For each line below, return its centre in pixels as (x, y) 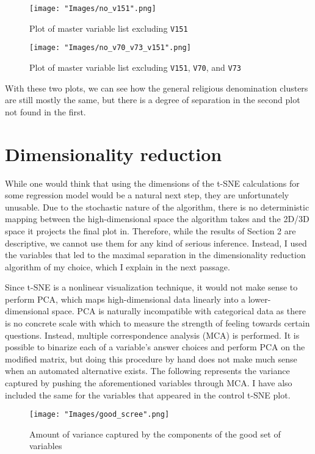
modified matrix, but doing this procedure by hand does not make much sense (151, 359)
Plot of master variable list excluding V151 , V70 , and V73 (136, 67)
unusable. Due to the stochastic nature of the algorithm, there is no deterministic (157, 207)
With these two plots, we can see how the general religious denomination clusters (157, 88)
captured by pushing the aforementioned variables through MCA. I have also (149, 383)
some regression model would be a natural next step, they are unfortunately (147, 195)
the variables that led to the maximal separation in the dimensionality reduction (155, 255)
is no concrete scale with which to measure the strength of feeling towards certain (157, 323)
